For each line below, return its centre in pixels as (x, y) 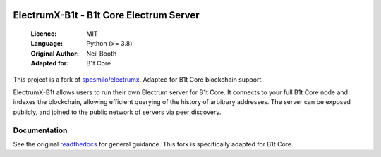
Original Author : (55, 54)
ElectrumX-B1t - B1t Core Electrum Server (107, 15)
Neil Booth (102, 54)
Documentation (40, 130)
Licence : (44, 34)
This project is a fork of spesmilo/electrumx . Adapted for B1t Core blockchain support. (138, 79)
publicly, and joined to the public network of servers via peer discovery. (117, 112)
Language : (47, 44)
